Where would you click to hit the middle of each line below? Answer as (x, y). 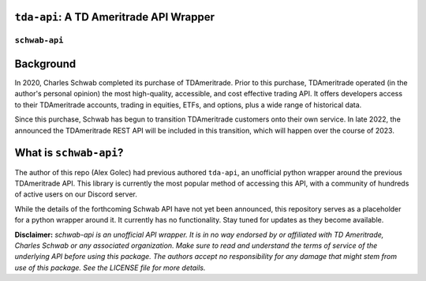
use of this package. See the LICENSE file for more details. (110, 268)
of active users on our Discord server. (76, 194)
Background (45, 64)
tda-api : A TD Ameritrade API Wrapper (115, 17)
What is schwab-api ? (69, 153)
